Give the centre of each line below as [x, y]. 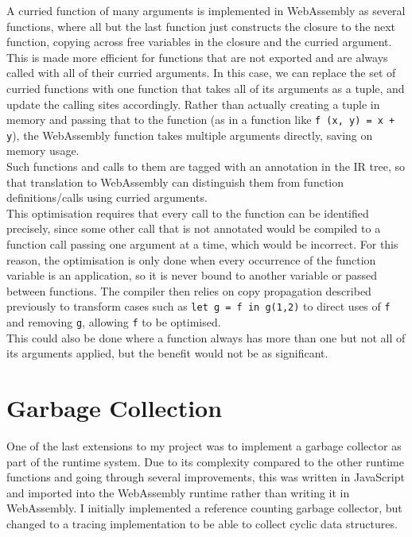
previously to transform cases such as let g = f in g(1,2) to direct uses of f [198, 306]
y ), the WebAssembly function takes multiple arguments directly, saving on [190, 135]
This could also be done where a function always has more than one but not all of [206, 337]
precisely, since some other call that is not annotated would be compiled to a [194, 228]
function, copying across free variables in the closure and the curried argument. [199, 42]
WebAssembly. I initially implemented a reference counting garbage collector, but [204, 508]
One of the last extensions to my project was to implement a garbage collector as [204, 446]
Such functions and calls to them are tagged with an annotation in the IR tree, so [206, 166]
